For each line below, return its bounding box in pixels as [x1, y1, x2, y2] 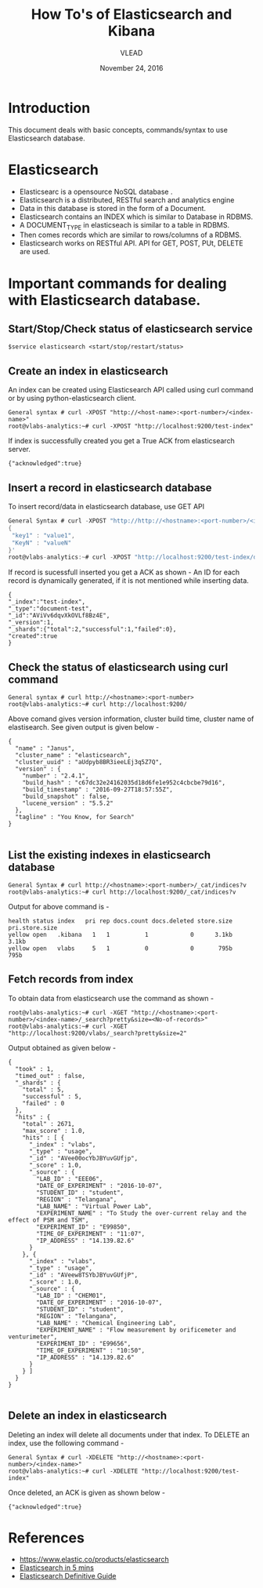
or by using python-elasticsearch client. [8, 394, 137, 403]
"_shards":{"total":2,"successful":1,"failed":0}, [8, 625, 177, 633]
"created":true [8, 632, 58, 640]
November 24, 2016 [99, 63, 164, 72]
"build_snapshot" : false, [22, 792, 110, 801]
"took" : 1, [15, 1065, 55, 1073]
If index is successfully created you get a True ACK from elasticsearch [8, 436, 235, 446]
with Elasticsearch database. [8, 291, 201, 309]
